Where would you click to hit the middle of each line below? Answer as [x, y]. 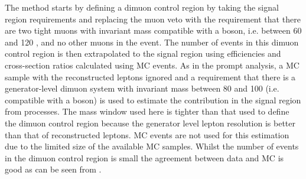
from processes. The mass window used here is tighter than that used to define [147, 111]
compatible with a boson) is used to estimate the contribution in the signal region [153, 100]
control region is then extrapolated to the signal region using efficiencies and [143, 53]
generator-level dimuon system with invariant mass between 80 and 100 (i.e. [142, 88]
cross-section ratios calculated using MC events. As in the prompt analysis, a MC [152, 65]
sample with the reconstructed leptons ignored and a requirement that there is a [150, 77]
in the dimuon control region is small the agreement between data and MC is [144, 157]
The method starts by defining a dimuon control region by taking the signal [142, 7]
